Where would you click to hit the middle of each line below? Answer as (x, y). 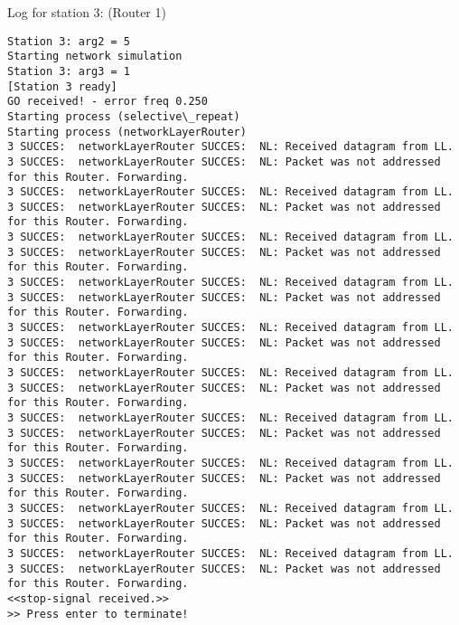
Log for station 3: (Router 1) (87, 12)
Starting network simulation (95, 57)
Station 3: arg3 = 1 (69, 71)
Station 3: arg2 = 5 (69, 41)
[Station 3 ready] (62, 86)
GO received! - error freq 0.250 (108, 102)
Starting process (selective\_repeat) (124, 116)
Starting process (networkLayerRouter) (127, 132)
